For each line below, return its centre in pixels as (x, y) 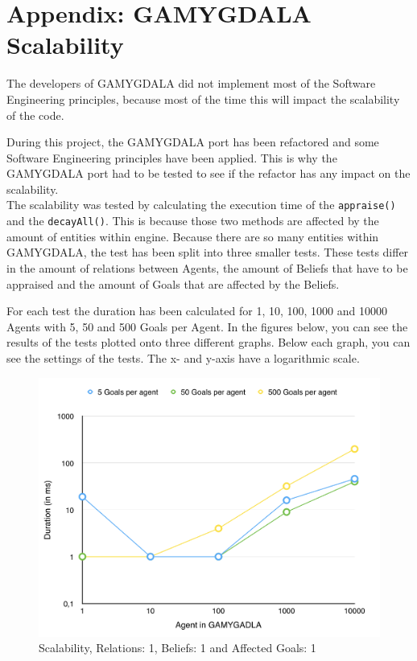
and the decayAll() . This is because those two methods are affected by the (193, 221)
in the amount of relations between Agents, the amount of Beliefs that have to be (207, 267)
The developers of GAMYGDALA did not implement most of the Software (191, 83)
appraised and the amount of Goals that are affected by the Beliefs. (173, 283)
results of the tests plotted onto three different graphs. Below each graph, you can (208, 342)
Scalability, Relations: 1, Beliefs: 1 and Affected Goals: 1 (178, 648)
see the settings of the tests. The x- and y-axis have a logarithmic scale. (183, 357)
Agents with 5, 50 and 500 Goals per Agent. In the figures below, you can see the (207, 326)
